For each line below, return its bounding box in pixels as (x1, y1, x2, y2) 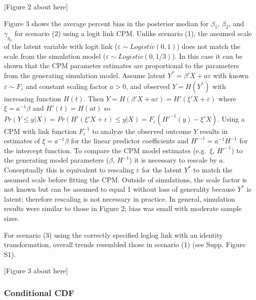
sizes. (4, 213, 20, 223)
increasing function (4, 93, 61, 103)
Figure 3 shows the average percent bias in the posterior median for (4, 18, 209, 28)
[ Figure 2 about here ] (4, 1, 68, 11)
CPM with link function (4, 126, 77, 136)
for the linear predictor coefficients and (71, 135, 189, 146)
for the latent (142, 165, 182, 175)
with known (213, 70, 249, 80)
